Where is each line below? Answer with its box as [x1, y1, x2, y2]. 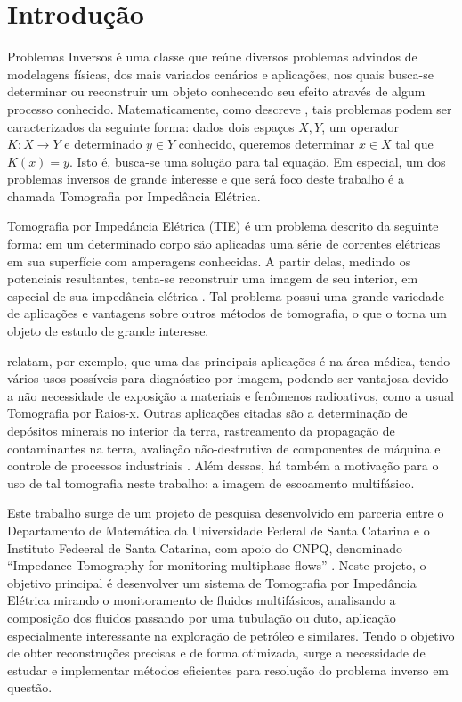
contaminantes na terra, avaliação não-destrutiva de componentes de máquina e [7, 438, 441, 457]
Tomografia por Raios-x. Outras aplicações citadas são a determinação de [7, 404, 408, 422]
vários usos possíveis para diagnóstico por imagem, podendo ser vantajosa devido [7, 369, 449, 388]
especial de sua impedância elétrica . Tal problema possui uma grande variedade [7, 286, 444, 305]
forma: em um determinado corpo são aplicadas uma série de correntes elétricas [7, 234, 441, 253]
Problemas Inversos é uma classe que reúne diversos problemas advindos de [7, 47, 417, 66]
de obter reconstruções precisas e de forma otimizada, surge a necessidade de [7, 643, 426, 662]
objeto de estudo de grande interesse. [7, 322, 209, 340]
